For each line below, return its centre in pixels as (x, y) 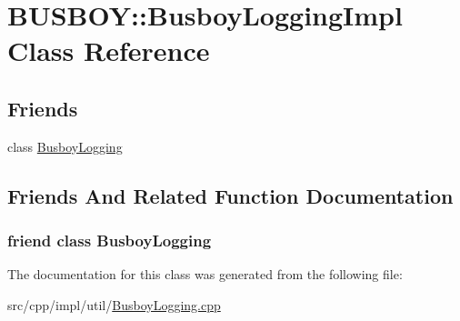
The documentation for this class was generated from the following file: (205, 274)
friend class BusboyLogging (110, 241)
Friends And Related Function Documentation (230, 195)
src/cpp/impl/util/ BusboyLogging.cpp (114, 304)
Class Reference (109, 50)
